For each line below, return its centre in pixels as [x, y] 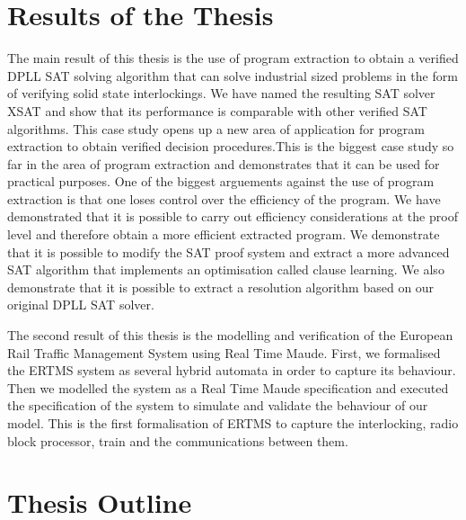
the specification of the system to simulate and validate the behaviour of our [218, 405]
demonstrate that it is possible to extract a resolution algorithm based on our [221, 287]
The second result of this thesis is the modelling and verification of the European [230, 335]
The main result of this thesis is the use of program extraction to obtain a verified [233, 58]
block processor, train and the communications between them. [178, 440]
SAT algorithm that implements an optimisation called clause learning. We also [226, 269]
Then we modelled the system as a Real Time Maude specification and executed [228, 387]
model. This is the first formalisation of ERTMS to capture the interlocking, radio [233, 423]
